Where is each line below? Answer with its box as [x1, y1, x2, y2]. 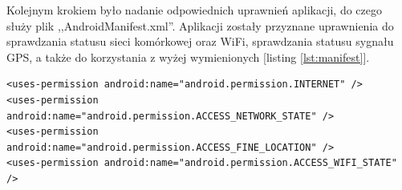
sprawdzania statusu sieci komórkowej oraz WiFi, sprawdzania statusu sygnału [6, 33, 394, 50]
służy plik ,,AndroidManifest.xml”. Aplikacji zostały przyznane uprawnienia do [6, 17, 394, 34]
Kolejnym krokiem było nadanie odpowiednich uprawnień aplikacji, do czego [6, 2, 382, 18]
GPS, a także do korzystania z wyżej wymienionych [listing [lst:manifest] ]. [6, 48, 370, 65]
